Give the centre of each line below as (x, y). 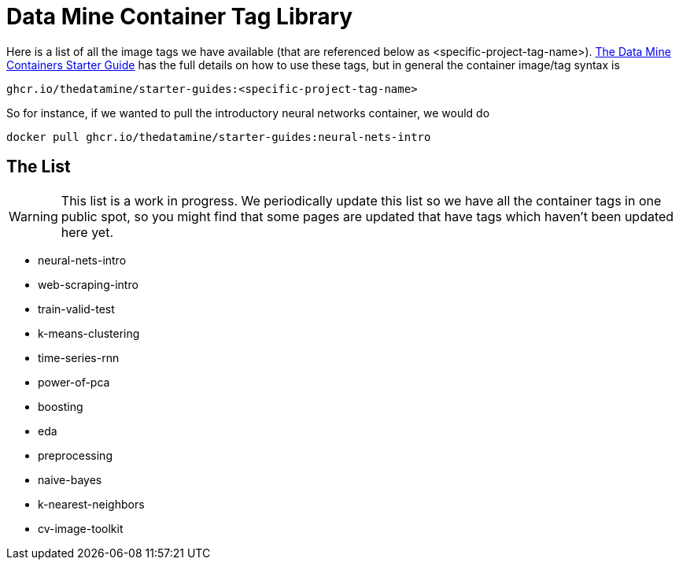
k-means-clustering (89, 333)
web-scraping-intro (88, 284)
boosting (61, 406)
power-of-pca (74, 382)
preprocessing (75, 455)
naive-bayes (70, 479)
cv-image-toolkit (81, 528)
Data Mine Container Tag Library (180, 17)
